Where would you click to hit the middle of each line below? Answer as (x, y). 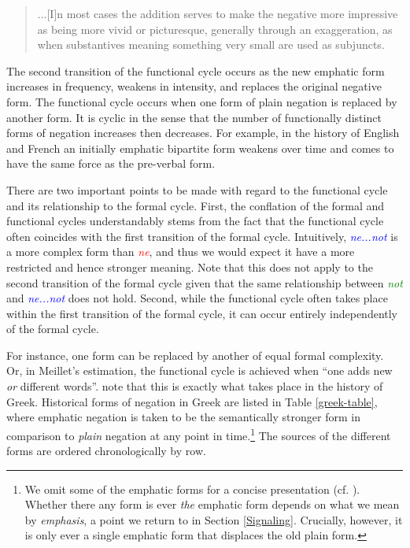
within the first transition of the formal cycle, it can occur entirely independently (202, 313)
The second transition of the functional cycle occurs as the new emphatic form (196, 70)
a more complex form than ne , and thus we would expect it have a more (181, 252)
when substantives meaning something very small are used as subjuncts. (211, 44)
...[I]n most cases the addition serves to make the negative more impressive (218, 13)
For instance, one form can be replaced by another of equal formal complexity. (195, 355)
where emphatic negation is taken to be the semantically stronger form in (183, 417)
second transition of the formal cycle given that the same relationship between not (205, 282)
